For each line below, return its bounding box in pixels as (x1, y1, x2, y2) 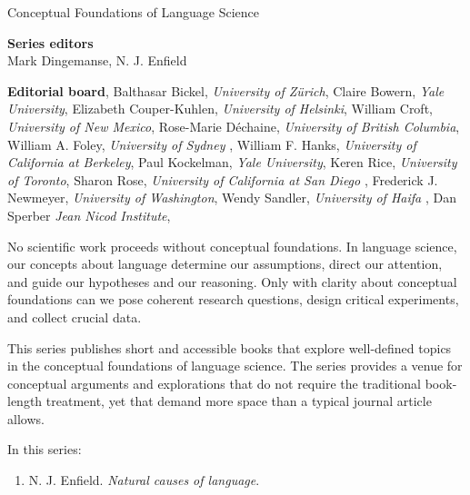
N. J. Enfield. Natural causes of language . (28, 470, 260, 490)
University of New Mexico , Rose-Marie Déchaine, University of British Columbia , (7, 116, 460, 135)
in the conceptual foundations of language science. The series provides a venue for (7, 356, 463, 375)
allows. (7, 409, 45, 428)
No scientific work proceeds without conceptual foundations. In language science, (7, 236, 457, 255)
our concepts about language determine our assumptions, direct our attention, (7, 254, 443, 273)
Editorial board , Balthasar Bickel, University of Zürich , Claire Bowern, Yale (7, 81, 445, 100)
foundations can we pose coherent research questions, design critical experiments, (7, 290, 459, 309)
